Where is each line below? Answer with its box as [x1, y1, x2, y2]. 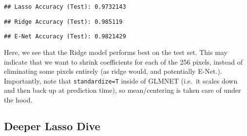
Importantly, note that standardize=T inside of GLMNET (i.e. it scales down [4, 75, 238, 85]
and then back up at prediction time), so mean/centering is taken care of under [4, 85, 241, 95]
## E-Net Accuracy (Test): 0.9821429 [4, 33, 126, 40]
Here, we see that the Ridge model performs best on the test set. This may [4, 47, 228, 57]
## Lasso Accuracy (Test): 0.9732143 [4, 3, 126, 10]
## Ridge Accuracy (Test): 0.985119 [4, 18, 123, 25]
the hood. [4, 95, 33, 104]
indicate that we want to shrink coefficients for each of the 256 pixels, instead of [4, 56, 243, 67]
